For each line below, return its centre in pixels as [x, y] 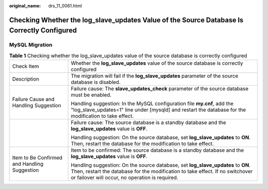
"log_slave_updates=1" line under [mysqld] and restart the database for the [158, 110]
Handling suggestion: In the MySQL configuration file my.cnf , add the [152, 103]
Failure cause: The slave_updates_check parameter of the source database [160, 89]
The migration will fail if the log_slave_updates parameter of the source [154, 76]
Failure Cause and [33, 99]
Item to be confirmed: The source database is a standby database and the [157, 150]
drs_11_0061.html [65, 6]
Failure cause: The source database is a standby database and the [148, 123]
